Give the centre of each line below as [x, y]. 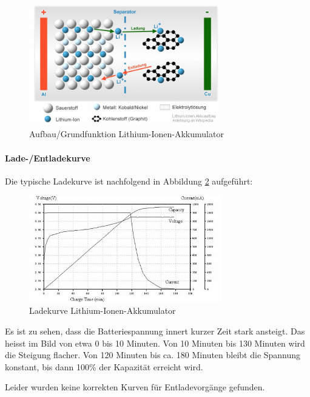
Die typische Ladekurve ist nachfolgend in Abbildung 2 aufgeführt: [129, 181]
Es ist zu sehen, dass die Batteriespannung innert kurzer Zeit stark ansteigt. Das [155, 331]
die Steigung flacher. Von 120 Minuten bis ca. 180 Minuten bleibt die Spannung [153, 355]
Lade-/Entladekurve [48, 158]
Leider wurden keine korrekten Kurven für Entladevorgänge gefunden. [135, 387]
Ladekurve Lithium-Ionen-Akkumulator [103, 310]
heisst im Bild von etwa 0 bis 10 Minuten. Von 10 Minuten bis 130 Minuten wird [155, 343]
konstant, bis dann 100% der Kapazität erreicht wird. [104, 366]
